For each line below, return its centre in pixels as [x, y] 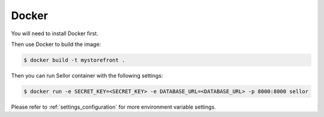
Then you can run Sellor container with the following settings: [87, 75]
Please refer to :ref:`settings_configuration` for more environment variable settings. [113, 107]
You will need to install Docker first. [55, 33]
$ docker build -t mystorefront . [74, 60]
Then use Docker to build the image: [56, 44]
